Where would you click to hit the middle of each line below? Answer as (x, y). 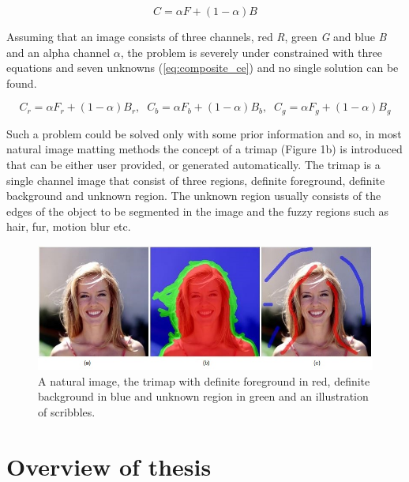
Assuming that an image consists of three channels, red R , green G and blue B (197, 36)
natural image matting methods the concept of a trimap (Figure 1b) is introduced (204, 149)
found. (22, 83)
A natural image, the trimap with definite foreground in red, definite (204, 380)
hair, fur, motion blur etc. (69, 226)
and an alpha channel (58, 52)
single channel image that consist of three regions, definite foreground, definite (196, 180)
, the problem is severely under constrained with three (251, 52)
